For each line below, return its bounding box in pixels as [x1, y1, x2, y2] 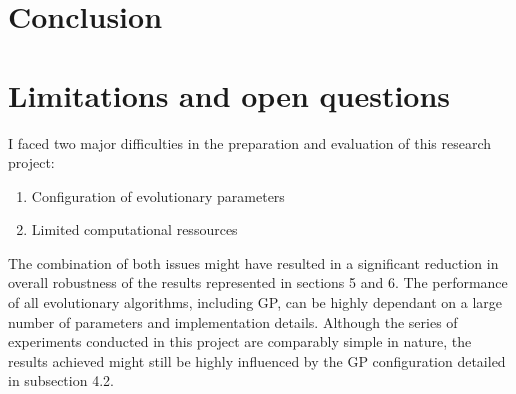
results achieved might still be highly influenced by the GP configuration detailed [8, 350, 506, 371]
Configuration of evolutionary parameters [31, 185, 285, 206]
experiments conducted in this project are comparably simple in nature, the [8, 331, 472, 352]
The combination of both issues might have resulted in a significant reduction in [8, 252, 499, 273]
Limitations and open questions [8, 74, 451, 115]
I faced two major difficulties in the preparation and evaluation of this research [8, 132, 492, 153]
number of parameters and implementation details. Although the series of [8, 311, 458, 332]
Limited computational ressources [31, 219, 238, 240]
